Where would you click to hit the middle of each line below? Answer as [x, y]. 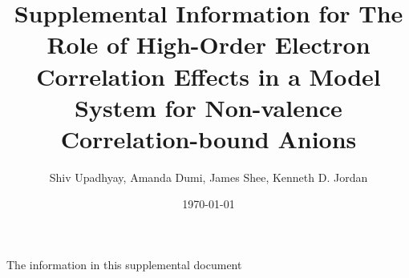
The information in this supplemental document [124, 265]
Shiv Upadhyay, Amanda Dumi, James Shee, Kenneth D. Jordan [209, 177]
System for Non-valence [209, 107]
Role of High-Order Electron [209, 44]
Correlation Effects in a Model [209, 76]
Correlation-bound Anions [209, 138]
